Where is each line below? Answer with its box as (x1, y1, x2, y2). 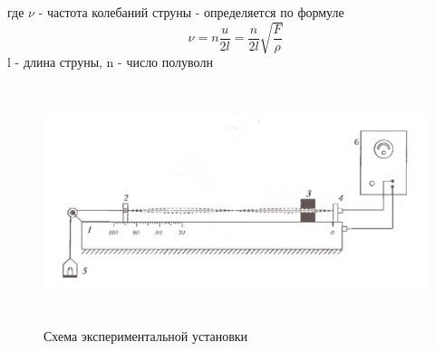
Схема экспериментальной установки (43, 326, 248, 345)
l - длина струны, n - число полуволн (7, 52, 213, 71)
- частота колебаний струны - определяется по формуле (38, 3, 344, 21)
